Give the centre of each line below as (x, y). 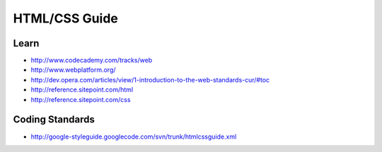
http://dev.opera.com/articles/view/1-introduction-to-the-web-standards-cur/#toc (150, 80)
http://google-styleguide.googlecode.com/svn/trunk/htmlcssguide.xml (134, 137)
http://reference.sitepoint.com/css (81, 99)
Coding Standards (54, 120)
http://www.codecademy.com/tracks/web (92, 61)
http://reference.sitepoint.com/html (82, 90)
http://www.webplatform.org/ (73, 70)
